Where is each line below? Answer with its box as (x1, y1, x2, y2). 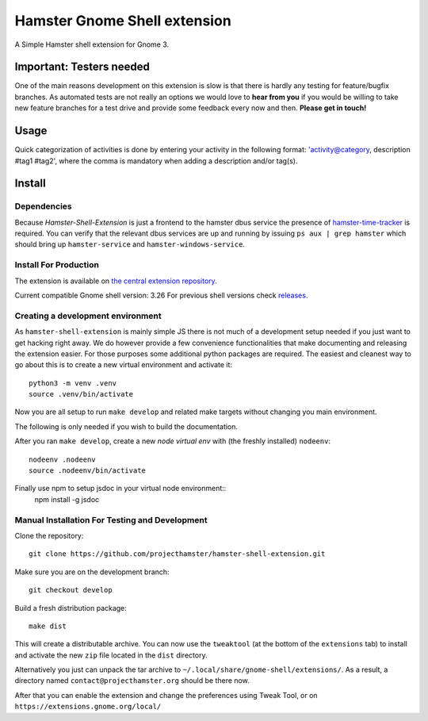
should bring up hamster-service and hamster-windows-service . (14, 240, 246, 249)
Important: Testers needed (14, 60, 150, 74)
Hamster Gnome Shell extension (14, 12, 231, 29)
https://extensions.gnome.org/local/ (14, 702, 162, 711)
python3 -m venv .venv (29, 378, 117, 388)
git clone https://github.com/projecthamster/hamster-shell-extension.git (29, 550, 326, 558)
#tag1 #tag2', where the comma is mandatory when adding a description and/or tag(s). (14, 155, 298, 166)
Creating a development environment (14, 310, 162, 321)
